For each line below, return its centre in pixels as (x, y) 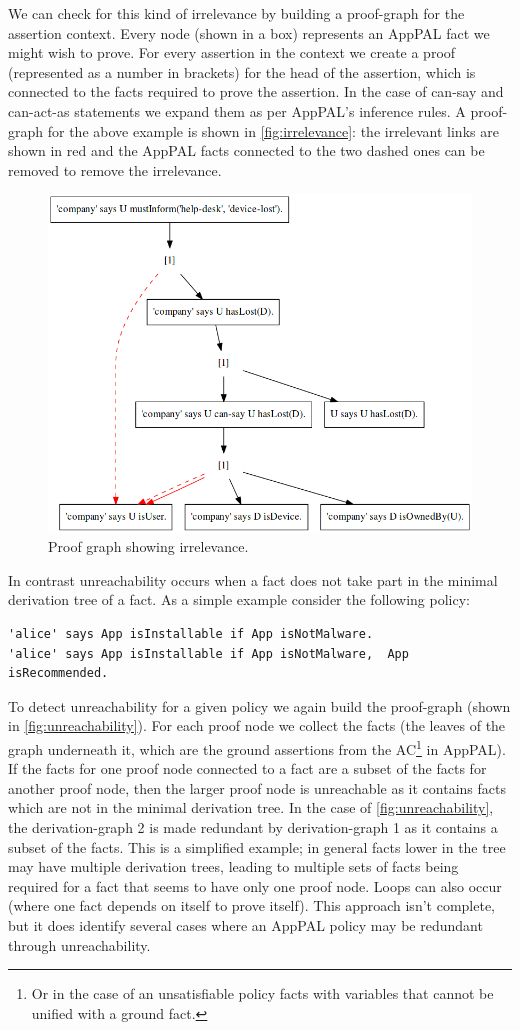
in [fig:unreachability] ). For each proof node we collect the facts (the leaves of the (257, 725)
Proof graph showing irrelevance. (148, 546)
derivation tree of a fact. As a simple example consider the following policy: (239, 599)
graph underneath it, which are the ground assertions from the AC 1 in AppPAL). (257, 747)
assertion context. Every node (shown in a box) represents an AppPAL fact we (249, 32)
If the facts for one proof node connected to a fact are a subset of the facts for (247, 768)
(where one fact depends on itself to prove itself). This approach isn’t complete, (251, 905)
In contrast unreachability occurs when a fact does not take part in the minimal (253, 579)
